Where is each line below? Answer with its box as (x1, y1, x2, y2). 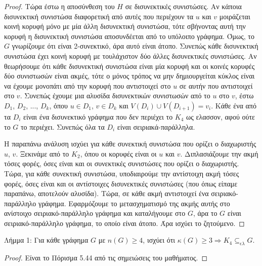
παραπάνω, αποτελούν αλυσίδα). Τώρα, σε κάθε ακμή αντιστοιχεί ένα (4, 188, 209, 199)
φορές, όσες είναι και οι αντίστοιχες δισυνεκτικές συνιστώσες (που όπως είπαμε (4, 178, 238, 188)
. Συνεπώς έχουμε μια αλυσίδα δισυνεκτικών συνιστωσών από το (20, 90, 210, 101)
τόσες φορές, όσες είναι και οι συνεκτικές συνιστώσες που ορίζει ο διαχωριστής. (4, 158, 239, 169)
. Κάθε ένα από (211, 100, 256, 110)
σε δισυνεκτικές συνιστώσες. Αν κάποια (125, 1, 242, 11)
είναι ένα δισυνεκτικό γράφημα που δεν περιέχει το (23, 111, 173, 122)
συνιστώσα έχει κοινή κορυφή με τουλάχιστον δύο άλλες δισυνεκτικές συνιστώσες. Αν (4, 50, 257, 61)
